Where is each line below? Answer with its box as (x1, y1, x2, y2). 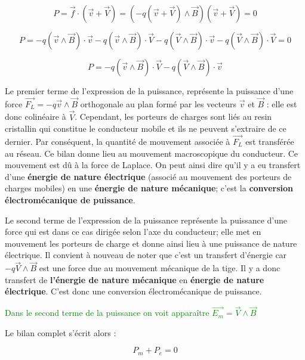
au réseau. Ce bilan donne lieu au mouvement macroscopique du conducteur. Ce (5, 147, 298, 159)
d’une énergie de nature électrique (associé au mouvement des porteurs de (5, 170, 292, 182)
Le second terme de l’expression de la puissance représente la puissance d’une (5, 213, 288, 226)
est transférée (245, 135, 294, 148)
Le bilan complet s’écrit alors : (5, 326, 116, 339)
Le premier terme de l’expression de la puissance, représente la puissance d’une (5, 85, 294, 97)
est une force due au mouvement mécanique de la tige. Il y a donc (39, 262, 281, 274)
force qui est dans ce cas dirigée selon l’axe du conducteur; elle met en (5, 225, 261, 238)
